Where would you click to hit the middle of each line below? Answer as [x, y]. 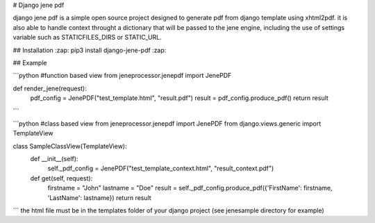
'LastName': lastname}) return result [100, 197]
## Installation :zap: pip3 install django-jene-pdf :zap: [90, 50]
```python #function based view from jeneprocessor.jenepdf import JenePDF [122, 76]
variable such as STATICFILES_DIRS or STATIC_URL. [87, 38]
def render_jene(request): [50, 88]
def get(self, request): [61, 178]
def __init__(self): [54, 159]
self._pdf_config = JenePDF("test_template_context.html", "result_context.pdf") [161, 168]
